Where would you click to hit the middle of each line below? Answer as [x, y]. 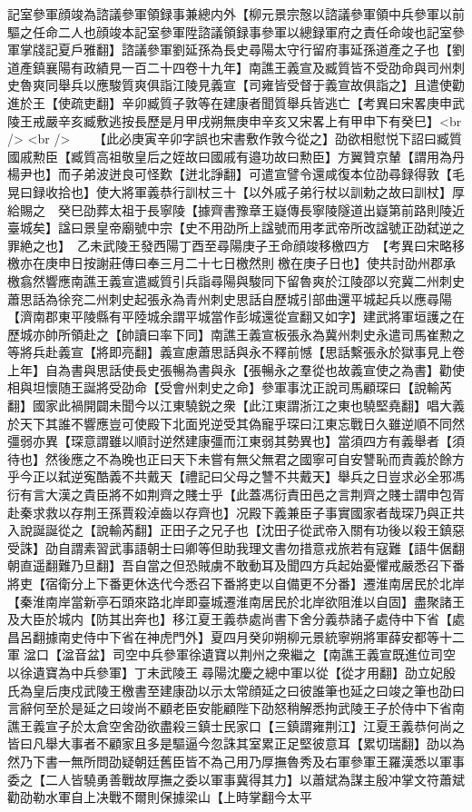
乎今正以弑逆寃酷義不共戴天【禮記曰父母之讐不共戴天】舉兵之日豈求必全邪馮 [236, 476]
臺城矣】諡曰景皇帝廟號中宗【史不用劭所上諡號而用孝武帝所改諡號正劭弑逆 [230, 228]
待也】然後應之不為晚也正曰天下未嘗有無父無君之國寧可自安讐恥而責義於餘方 [236, 458]
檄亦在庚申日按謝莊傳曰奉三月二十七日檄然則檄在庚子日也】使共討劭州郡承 [231, 263]
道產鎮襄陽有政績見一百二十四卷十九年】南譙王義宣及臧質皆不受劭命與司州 [230, 67]
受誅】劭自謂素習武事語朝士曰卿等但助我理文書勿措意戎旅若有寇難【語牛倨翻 [236, 547]
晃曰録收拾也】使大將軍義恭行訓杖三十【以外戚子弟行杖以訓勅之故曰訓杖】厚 [236, 191]
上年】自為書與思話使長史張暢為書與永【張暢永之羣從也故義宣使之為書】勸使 [236, 369]
